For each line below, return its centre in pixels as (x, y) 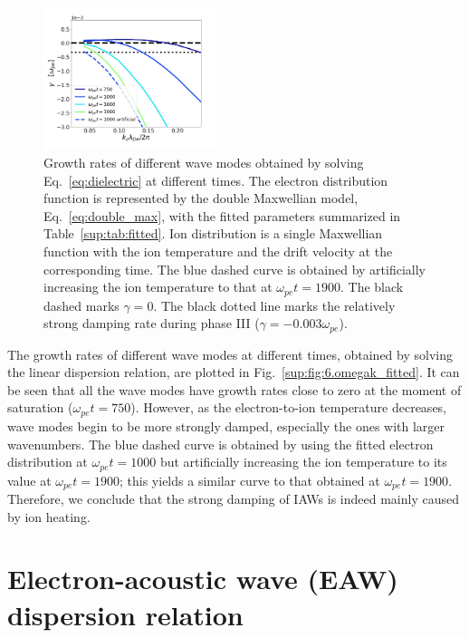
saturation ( (40, 407)
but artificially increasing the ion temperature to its (303, 462)
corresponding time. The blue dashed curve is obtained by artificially (234, 269)
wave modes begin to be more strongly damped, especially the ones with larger (226, 425)
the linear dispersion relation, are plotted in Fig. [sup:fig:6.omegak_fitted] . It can (234, 372)
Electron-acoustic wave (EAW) (203, 579)
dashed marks (81, 305)
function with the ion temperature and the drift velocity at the (218, 251)
